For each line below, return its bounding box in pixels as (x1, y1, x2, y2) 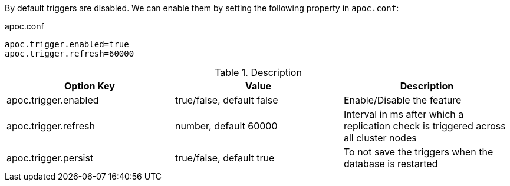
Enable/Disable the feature (343, 94, 462, 106)
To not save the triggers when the (343, 146, 493, 158)
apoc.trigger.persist (6, 152, 94, 164)
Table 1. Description (215, 67, 302, 78)
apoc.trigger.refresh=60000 (5, 49, 134, 58)
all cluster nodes (343, 132, 417, 144)
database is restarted (343, 158, 438, 170)
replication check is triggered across (343, 120, 506, 132)
